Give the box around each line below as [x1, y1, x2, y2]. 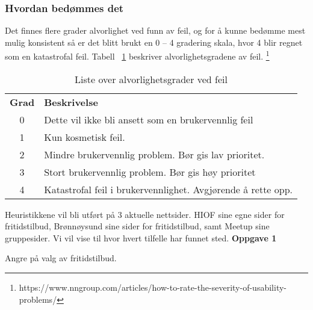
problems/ [19, 293, 57, 305]
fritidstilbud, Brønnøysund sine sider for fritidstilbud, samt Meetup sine [5, 220, 270, 232]
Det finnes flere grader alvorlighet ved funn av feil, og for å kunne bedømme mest [5, 24, 306, 37]
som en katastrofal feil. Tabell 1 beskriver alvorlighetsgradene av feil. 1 [5, 48, 270, 63]
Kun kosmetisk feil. [44, 129, 125, 144]
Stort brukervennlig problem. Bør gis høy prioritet [44, 164, 256, 179]
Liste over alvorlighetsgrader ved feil [75, 72, 228, 86]
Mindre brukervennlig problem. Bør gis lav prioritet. [44, 147, 265, 161]
